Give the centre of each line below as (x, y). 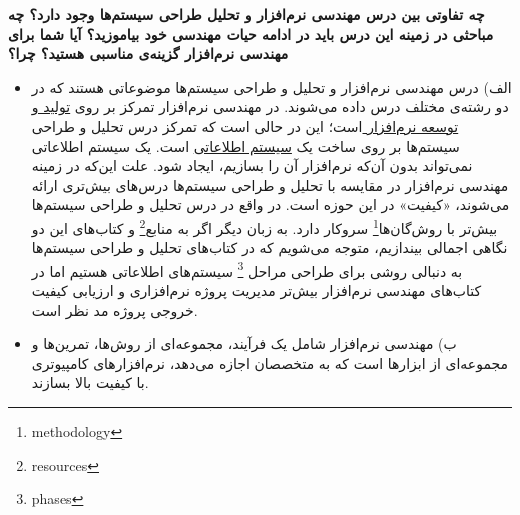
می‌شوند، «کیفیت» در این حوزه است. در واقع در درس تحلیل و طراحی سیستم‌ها (270, 204)
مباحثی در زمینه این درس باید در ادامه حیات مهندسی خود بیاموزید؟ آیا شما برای (251, 33)
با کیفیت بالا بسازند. (90, 382)
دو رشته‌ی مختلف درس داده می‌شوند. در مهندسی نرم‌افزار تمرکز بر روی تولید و (270, 106)
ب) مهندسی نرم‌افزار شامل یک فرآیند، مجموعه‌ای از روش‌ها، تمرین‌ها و (244, 343)
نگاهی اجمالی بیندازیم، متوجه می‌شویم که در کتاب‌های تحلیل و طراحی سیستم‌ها (269, 247)
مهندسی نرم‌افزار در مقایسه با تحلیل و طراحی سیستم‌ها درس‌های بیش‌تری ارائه (270, 184)
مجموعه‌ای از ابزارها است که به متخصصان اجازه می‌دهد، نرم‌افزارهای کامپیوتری (270, 362)
